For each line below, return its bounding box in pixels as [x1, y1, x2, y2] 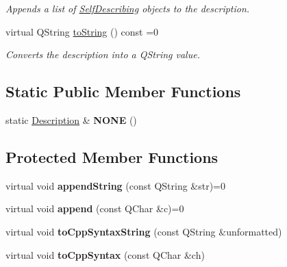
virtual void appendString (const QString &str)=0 [5, 178, 226, 192]
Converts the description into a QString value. [5, 47, 200, 62]
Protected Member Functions [5, 146, 219, 167]
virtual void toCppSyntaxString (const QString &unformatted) [5, 224, 282, 238]
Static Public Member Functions [5, 81, 241, 102]
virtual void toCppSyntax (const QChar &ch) [5, 247, 205, 262]
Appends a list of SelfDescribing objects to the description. [5, 1, 250, 15]
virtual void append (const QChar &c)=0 [5, 201, 184, 216]
